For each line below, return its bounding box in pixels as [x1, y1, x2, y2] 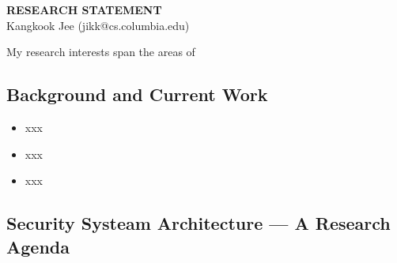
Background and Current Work [6, 82, 268, 107]
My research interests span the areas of [6, 43, 195, 60]
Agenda [6, 234, 70, 258]
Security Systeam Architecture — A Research [6, 211, 391, 235]
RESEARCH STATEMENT [6, 2, 162, 17]
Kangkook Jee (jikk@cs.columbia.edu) [6, 17, 190, 33]
